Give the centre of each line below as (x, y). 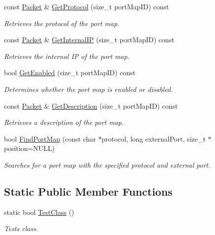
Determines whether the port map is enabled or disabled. (89, 89)
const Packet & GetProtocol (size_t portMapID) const (87, 6)
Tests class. (21, 228)
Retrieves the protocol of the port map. (62, 23)
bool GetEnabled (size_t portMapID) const (70, 73)
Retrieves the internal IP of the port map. (67, 56)
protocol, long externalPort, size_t (153, 138)
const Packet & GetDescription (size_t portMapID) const (91, 105)
